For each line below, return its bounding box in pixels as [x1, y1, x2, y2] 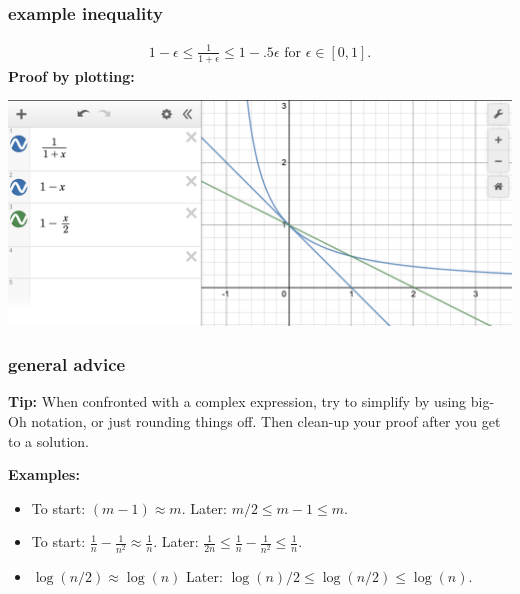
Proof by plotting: [8, 65, 135, 86]
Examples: [8, 464, 80, 485]
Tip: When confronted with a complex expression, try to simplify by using [8, 391, 467, 412]
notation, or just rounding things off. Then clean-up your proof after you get [31, 411, 501, 432]
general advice [8, 352, 126, 377]
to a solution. [8, 430, 89, 451]
